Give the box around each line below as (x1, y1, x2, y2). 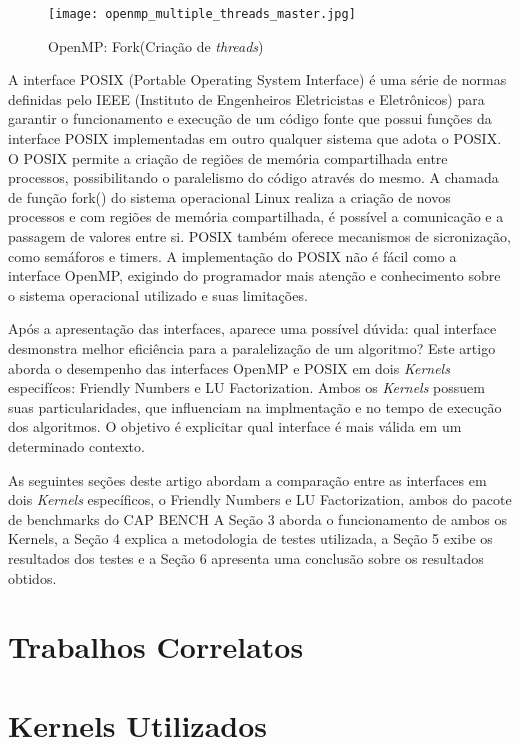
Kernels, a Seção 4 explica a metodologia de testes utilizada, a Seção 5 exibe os (8, 528, 493, 549)
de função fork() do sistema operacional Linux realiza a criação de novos (8, 186, 451, 207)
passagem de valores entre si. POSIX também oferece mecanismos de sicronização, (8, 226, 511, 246)
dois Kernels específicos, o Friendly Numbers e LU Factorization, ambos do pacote (8, 489, 512, 510)
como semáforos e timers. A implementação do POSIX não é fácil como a (8, 245, 457, 266)
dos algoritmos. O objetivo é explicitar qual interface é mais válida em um (8, 416, 462, 437)
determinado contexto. (8, 435, 145, 456)
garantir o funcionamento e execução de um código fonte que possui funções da (8, 108, 492, 129)
